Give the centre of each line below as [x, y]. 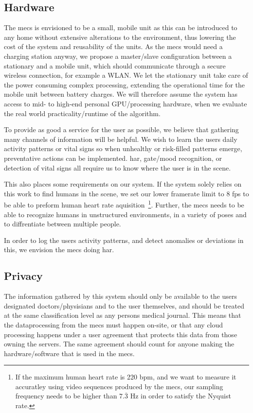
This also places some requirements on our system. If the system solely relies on [123, 184]
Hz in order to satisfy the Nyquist [181, 396]
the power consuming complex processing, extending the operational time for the [125, 84]
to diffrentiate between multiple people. [63, 224]
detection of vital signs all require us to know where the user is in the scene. [117, 167]
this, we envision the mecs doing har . [59, 250]
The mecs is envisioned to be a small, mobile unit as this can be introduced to [121, 27]
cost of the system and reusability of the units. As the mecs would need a [113, 46]
